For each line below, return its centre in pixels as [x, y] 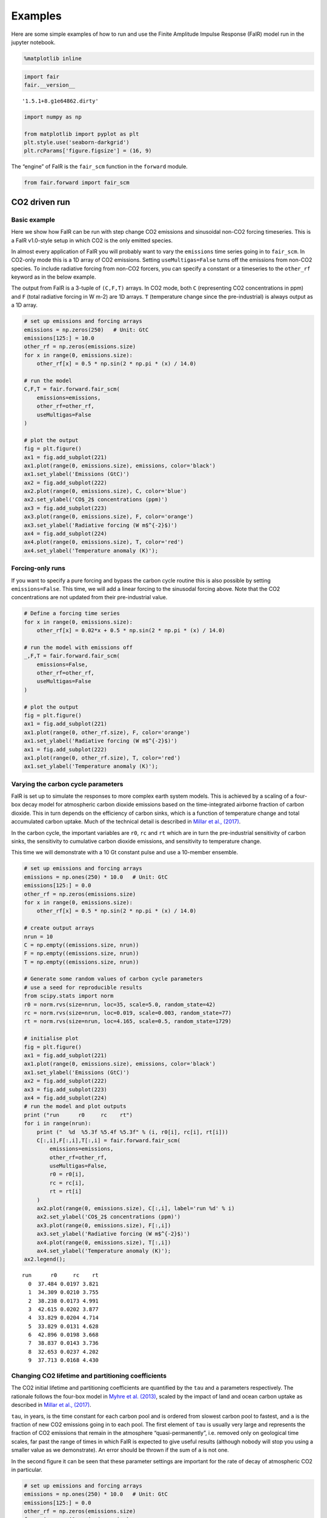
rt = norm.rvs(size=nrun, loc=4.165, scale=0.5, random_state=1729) [128, 1021]
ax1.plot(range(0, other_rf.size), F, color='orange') [107, 732]
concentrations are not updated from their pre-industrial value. [89, 597]
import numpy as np [53, 117]
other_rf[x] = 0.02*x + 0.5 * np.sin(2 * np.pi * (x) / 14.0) [131, 631]
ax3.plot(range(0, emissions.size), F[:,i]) [104, 1225]
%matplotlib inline [53, 58]
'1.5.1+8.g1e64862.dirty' [61, 101]
